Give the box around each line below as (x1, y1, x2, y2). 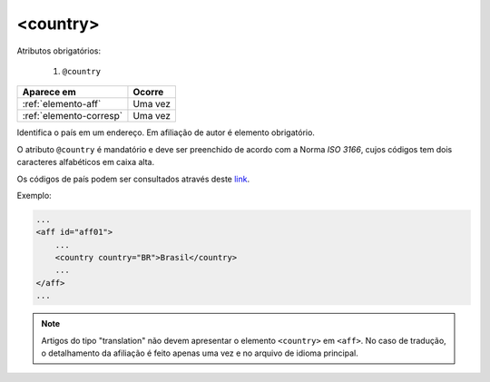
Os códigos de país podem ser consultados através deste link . (16, 173, 250, 184)
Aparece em (22, 86, 76, 99)
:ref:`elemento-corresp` (22, 110, 122, 122)
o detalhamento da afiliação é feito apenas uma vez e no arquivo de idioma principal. (41, 348, 358, 358)
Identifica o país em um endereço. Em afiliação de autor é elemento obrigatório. (16, 127, 315, 138)
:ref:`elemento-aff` (22, 98, 102, 111)
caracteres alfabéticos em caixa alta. (16, 157, 154, 168)
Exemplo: (16, 190, 52, 201)
